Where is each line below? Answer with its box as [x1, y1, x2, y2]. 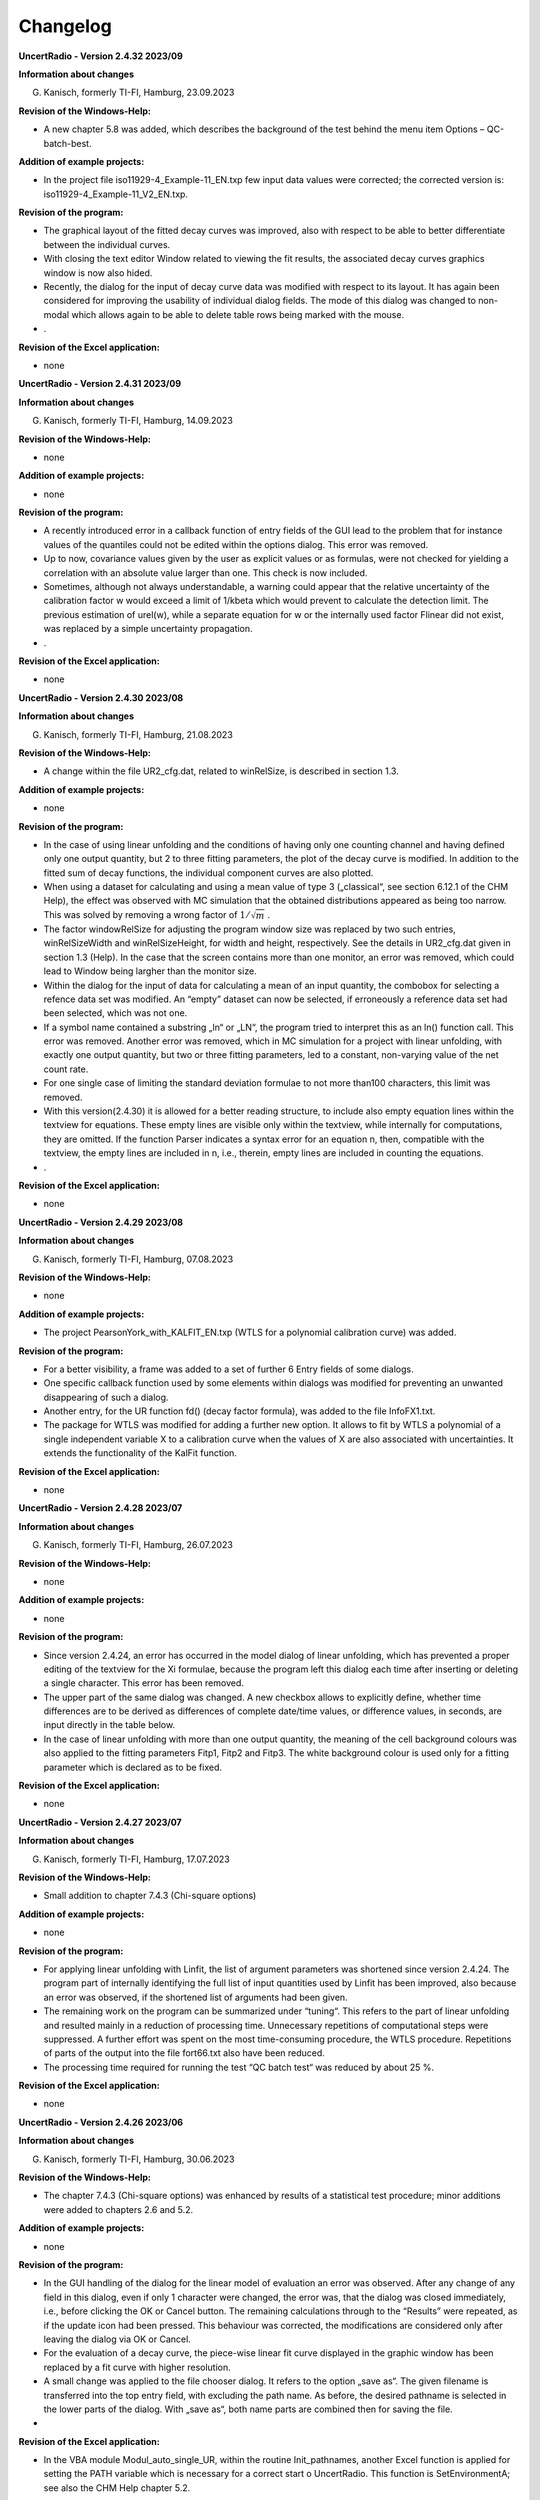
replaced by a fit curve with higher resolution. [43, 2361, 232, 2373]
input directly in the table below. [43, 1719, 175, 1731]
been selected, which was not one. [43, 1007, 188, 1019]
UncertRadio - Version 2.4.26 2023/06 [18, 2116, 184, 2128]
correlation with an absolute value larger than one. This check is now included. [43, 566, 368, 579]
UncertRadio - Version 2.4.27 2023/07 [18, 1816, 182, 1828]
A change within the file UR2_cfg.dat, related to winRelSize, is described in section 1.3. [43, 765, 399, 777]
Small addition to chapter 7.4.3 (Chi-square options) [43, 1890, 257, 1902]
